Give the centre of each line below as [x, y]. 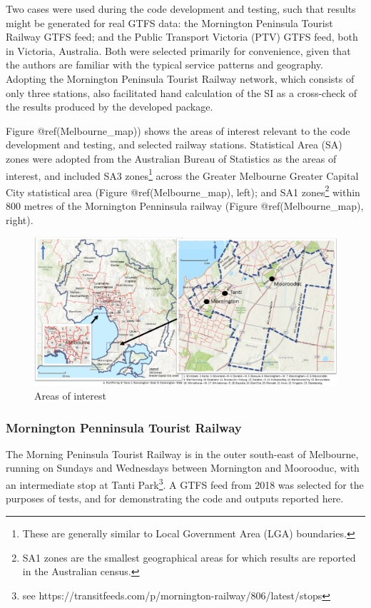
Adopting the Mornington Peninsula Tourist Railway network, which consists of [180, 78]
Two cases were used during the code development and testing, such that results [181, 9]
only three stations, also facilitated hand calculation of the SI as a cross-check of [182, 92]
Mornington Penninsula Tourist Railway [124, 427]
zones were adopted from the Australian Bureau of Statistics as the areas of [171, 158]
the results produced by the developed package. [110, 107]
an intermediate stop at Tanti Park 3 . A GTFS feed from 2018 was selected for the [185, 483]
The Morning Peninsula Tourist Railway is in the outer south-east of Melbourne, [182, 454]
